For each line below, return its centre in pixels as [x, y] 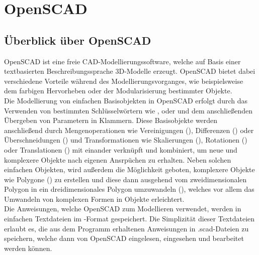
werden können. [28, 248]
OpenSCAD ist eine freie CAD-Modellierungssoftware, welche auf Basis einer [122, 61]
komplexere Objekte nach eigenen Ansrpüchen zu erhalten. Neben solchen [118, 159]
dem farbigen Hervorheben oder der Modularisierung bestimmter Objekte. [118, 91]
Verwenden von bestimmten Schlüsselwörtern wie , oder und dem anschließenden [128, 110]
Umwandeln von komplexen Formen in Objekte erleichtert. [94, 199]
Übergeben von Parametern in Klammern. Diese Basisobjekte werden [111, 120]
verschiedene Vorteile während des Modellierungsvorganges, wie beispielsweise [124, 81]
